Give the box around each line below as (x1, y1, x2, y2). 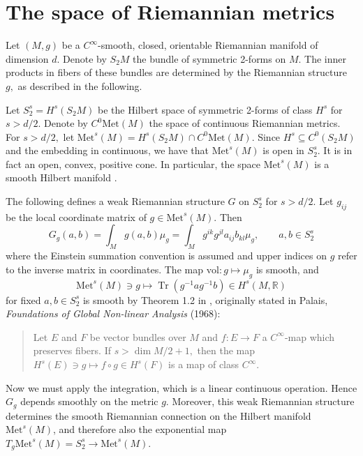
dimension (6, 51, 49, 66)
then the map (197, 343, 255, 358)
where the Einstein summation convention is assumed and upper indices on (6, 248, 327, 263)
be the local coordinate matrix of (6, 209, 147, 224)
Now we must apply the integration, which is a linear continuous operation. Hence (6, 380, 357, 395)
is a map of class (168, 357, 239, 372)
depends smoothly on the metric (20, 394, 158, 409)
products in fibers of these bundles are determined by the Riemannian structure (6, 65, 347, 79)
